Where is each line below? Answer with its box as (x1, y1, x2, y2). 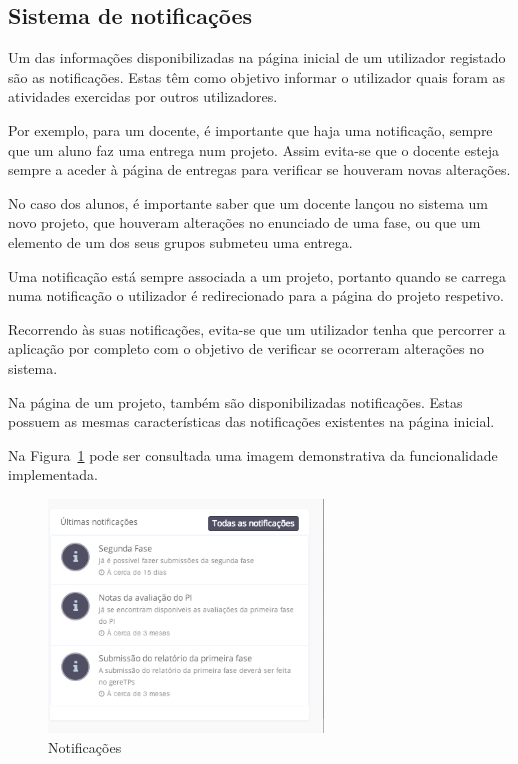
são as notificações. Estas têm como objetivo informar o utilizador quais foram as (8, 66, 506, 87)
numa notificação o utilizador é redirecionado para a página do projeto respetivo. (8, 285, 504, 306)
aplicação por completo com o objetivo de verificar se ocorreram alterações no (8, 338, 484, 359)
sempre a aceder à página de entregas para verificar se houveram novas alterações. (8, 159, 511, 180)
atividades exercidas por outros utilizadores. (8, 86, 278, 107)
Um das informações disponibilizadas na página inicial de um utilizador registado (8, 47, 506, 68)
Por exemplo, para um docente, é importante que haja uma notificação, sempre (8, 119, 493, 140)
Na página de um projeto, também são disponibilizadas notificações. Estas (8, 391, 463, 412)
